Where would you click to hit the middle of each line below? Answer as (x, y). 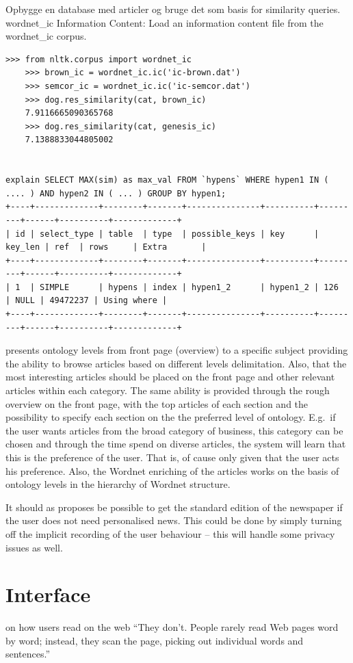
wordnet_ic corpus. (46, 36)
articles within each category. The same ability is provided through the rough (168, 390)
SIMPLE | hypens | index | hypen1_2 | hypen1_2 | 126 (189, 287)
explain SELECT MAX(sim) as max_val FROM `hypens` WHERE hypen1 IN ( (167, 180)
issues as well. (34, 547)
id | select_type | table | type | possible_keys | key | (167, 234)
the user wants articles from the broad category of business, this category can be (174, 430)
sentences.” (28, 654)
